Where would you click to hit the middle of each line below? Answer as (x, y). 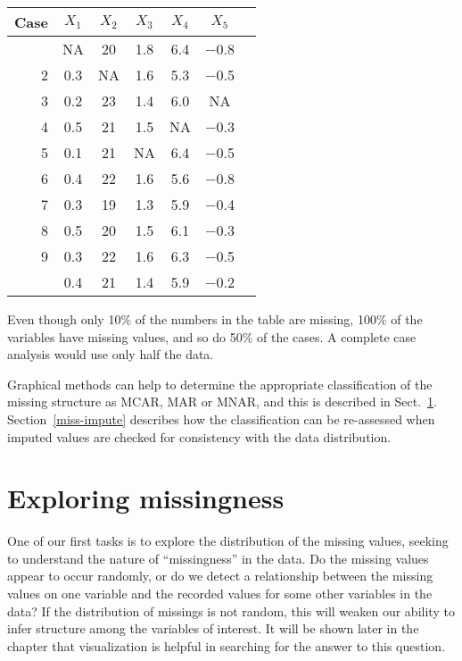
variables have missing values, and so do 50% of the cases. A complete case (212, 336)
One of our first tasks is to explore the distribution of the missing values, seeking (228, 541)
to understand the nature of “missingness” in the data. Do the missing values (218, 558)
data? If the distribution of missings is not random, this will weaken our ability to (231, 611)
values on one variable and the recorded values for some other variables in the (220, 594)
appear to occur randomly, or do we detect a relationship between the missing (220, 576)
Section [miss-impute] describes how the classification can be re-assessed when (221, 418)
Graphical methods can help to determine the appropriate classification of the (220, 384)
